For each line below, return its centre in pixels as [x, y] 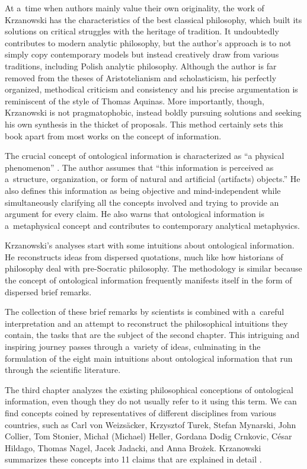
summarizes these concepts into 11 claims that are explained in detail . [133, 459]
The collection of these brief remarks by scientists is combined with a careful [145, 312]
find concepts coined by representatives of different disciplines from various [140, 413]
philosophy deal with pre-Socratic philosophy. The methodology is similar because [153, 268]
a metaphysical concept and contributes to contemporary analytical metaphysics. [152, 225]
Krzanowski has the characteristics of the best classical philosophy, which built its [153, 19]
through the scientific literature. [63, 370]
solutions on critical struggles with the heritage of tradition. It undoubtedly [142, 31]
